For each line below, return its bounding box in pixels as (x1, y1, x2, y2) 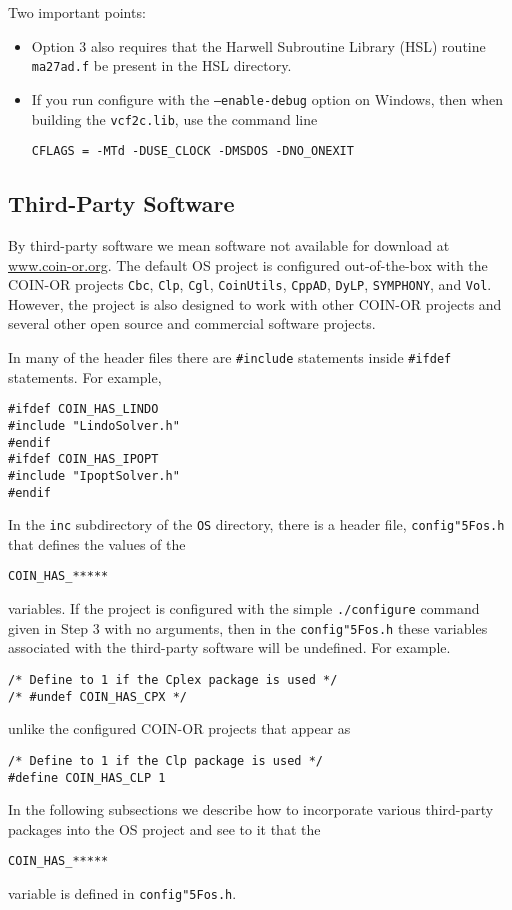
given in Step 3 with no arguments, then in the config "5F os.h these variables (8, 617, 488, 638)
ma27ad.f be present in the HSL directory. (31, 55, 292, 76)
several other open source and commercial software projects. (8, 313, 376, 334)
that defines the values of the (8, 533, 186, 554)
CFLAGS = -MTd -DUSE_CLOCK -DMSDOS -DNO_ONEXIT (31, 144, 354, 159)
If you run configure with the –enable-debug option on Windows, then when (31, 88, 504, 109)
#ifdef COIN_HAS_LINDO (8, 402, 159, 417)
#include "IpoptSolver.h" (8, 468, 180, 483)
